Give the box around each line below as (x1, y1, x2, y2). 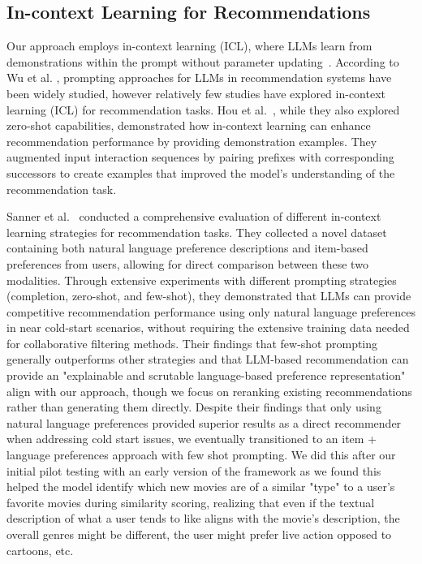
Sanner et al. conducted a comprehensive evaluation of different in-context (6, 208, 381, 225)
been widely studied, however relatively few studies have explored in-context (6, 84, 385, 101)
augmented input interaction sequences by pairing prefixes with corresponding (6, 149, 394, 166)
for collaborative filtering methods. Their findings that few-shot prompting (6, 334, 378, 351)
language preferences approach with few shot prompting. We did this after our (6, 446, 396, 463)
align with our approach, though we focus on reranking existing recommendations (6, 382, 412, 399)
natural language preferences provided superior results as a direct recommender (6, 414, 402, 431)
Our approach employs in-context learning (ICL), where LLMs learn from (6, 37, 372, 54)
